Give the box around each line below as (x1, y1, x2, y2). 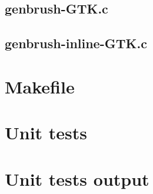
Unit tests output (5, 166, 149, 190)
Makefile (5, 74, 75, 98)
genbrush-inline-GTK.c (5, 34, 147, 52)
